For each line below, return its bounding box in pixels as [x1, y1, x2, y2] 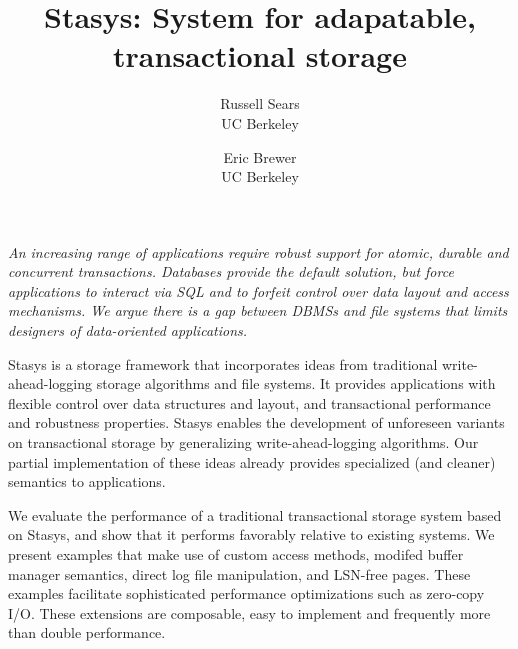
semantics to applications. [8, 471, 166, 492]
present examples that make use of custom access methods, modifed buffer [8, 544, 464, 564]
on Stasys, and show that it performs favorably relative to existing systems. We [8, 524, 495, 545]
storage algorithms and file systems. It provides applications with [96, 373, 496, 394]
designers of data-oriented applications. [8, 320, 248, 341]
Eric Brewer [223, 146, 297, 167]
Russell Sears [220, 93, 300, 114]
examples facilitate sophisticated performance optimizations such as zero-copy [8, 583, 485, 604]
